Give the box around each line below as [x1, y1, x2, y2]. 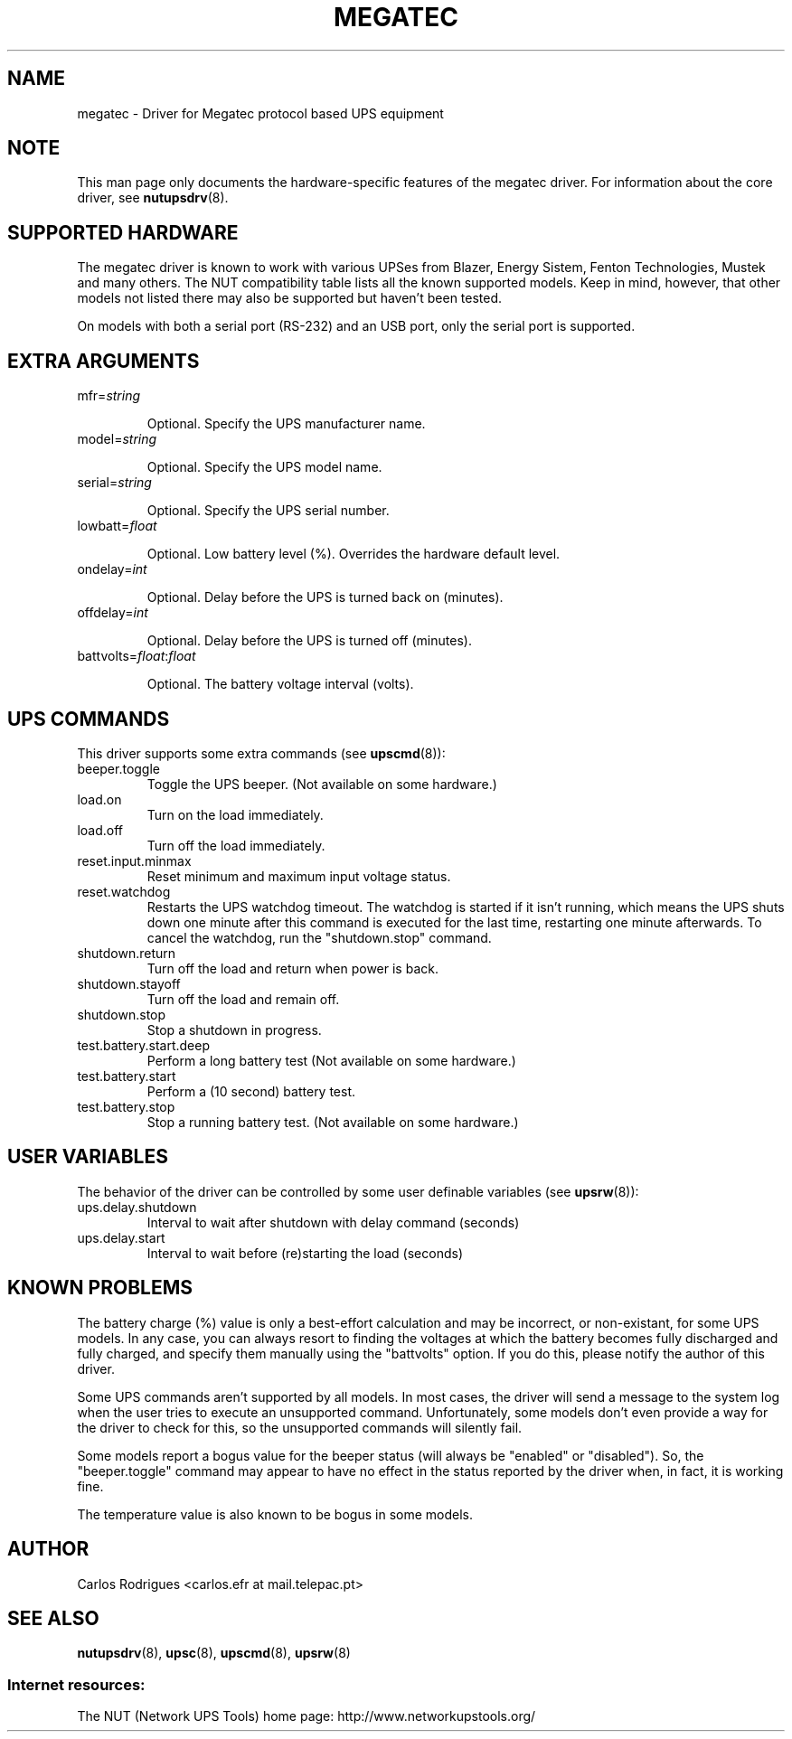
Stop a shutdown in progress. [146, 1021, 322, 1038]
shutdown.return [77, 945, 176, 961]
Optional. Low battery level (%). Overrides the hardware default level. [146, 546, 561, 562]
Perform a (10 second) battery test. [146, 1083, 356, 1099]
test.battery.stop [77, 1098, 175, 1114]
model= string [77, 431, 157, 447]
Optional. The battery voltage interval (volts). [146, 676, 414, 692]
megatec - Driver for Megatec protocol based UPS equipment [77, 105, 444, 121]
